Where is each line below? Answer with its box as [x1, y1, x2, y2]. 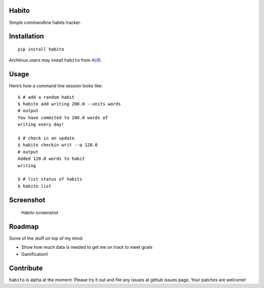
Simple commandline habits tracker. [9, 20, 82, 25]
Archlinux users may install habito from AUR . [9, 57, 102, 63]
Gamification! [21, 251, 48, 257]
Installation [9, 32, 44, 41]
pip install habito [18, 46, 65, 52]
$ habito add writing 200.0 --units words [18, 101, 121, 107]
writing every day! [18, 122, 65, 127]
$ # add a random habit [18, 94, 75, 100]
